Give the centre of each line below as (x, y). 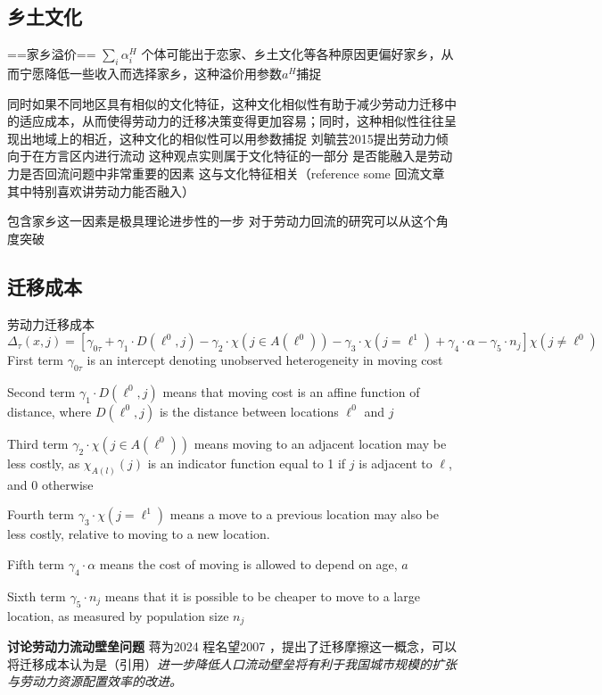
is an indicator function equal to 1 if (247, 463)
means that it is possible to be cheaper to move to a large (262, 596)
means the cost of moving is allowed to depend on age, (248, 563)
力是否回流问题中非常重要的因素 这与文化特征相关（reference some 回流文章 (226, 173)
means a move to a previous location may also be (304, 514)
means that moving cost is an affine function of (291, 391)
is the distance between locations (249, 411)
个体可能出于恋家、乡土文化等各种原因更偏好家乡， (291, 54)
